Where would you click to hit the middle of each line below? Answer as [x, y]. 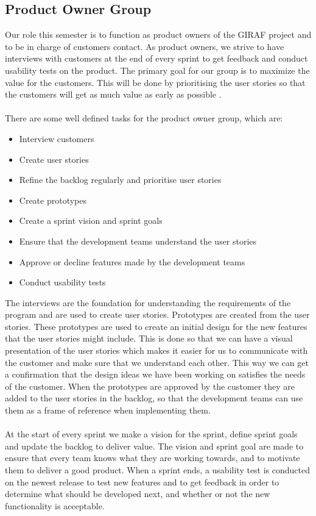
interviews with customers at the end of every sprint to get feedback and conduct [156, 58]
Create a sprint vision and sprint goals [91, 220]
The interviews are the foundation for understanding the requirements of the [148, 302]
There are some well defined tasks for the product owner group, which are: [144, 118]
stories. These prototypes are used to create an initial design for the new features [156, 326]
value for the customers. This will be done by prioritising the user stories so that [155, 82]
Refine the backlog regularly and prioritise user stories [120, 180]
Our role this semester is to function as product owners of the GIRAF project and [158, 34]
